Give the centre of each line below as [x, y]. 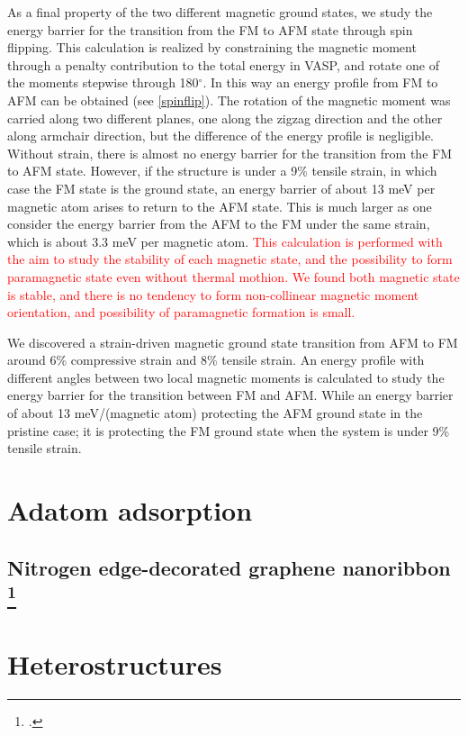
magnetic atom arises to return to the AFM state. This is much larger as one [220, 206]
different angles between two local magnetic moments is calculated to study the [226, 377]
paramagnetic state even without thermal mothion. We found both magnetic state [234, 276]
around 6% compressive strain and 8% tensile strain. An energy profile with [216, 360]
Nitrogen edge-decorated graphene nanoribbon [229, 567]
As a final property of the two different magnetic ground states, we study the [220, 12]
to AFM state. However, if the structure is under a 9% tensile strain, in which [222, 171]
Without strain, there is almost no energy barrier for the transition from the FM [230, 153]
